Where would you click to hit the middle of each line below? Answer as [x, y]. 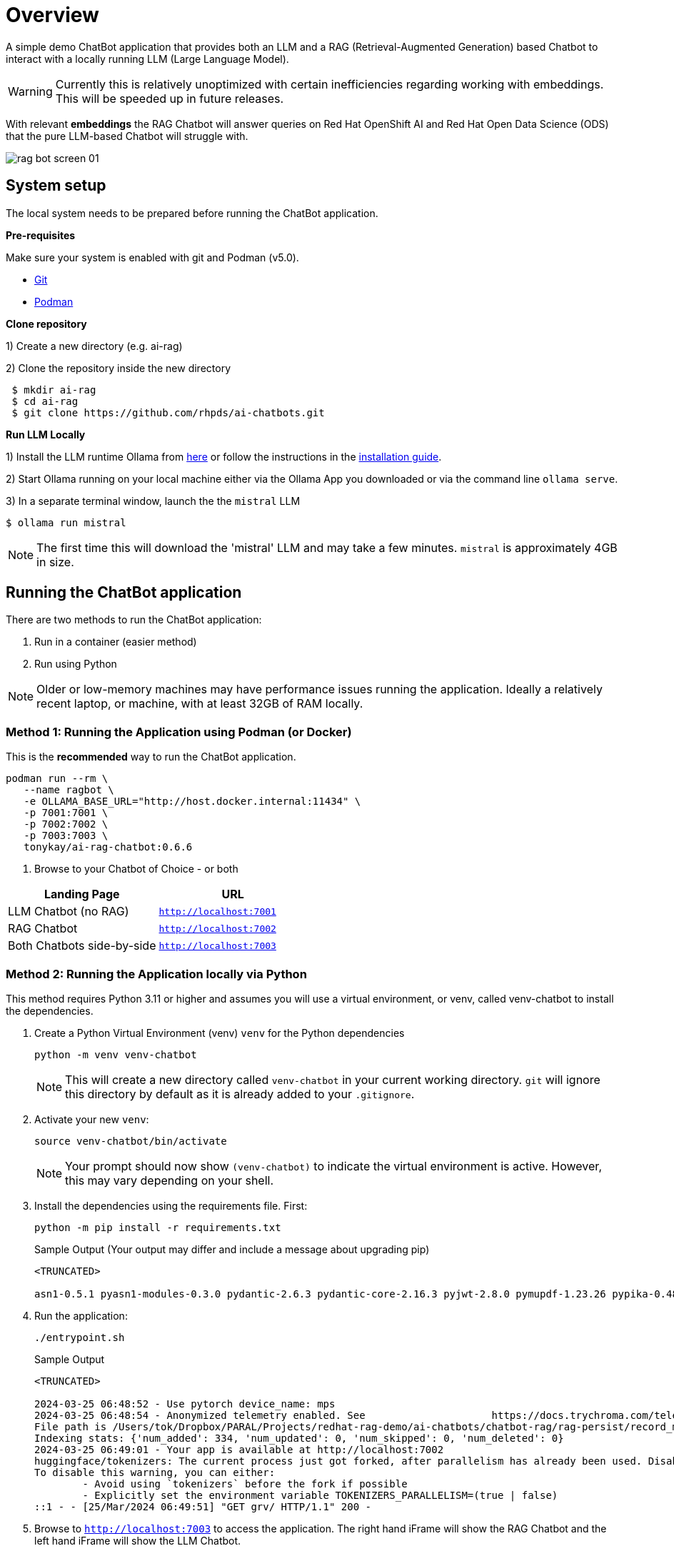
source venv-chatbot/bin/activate [131, 1141]
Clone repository [46, 323]
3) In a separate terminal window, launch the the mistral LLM [153, 501]
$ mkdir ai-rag [54, 390]
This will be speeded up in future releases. [170, 98]
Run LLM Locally [46, 434]
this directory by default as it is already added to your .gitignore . [240, 1094]
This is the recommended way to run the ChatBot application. [151, 757]
